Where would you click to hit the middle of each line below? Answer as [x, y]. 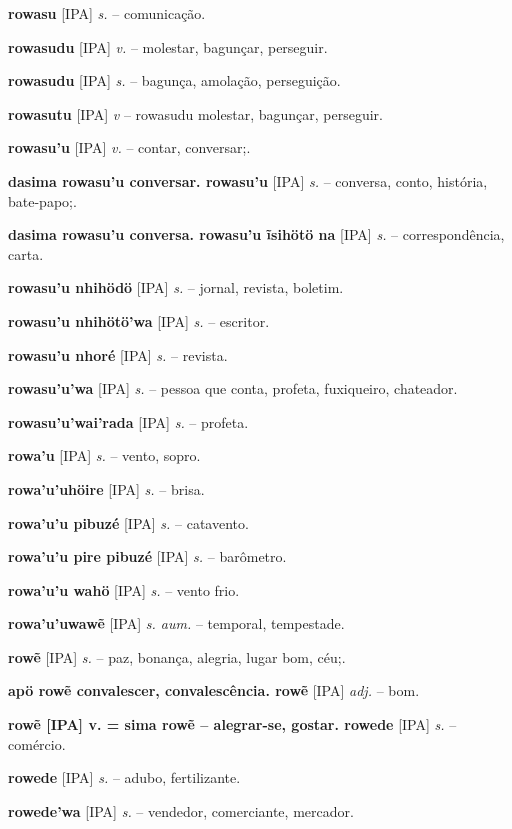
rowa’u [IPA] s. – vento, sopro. [104, 455]
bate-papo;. [42, 200]
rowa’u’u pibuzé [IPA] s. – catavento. [128, 522]
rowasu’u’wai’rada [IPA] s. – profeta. [128, 421]
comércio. [37, 743]
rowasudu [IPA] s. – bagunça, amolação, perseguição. [174, 80]
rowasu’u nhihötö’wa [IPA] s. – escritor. [139, 320]
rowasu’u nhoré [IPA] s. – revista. [118, 354]
